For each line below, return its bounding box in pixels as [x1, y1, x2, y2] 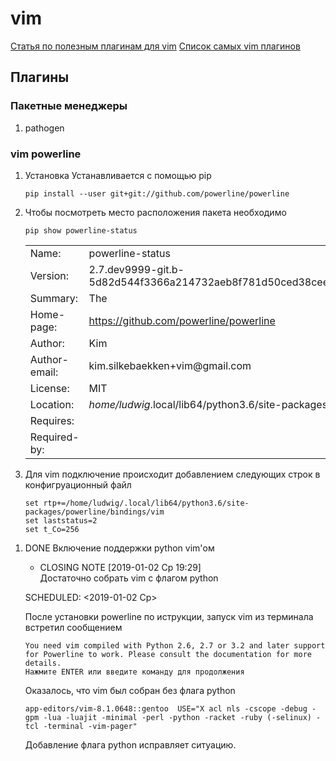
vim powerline [10, 147, 82, 161]
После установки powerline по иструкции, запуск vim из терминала [24, 610, 314, 622]
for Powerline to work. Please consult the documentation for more [24, 649, 312, 659]
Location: [29, 397, 75, 411]
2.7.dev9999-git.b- [88, 262, 185, 276]
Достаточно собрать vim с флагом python [39, 572, 219, 584]
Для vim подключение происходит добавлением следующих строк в [24, 468, 321, 480]
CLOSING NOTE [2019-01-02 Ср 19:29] [39, 561, 202, 573]
